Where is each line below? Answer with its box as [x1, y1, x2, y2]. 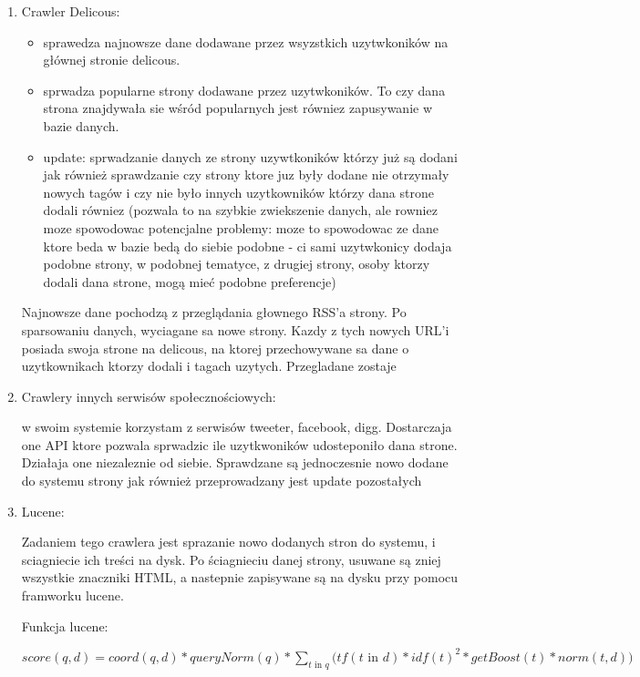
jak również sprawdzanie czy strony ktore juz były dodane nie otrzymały [43, 165, 449, 184]
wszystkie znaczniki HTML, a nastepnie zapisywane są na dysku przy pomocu [21, 568, 459, 587]
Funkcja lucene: [21, 616, 108, 635]
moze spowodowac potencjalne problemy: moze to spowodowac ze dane [43, 218, 439, 237]
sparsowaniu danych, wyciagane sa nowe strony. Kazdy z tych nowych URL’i [21, 320, 449, 339]
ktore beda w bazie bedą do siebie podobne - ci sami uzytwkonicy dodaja [43, 236, 452, 255]
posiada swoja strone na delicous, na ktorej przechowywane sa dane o [21, 338, 409, 357]
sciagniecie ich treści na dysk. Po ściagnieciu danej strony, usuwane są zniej [21, 549, 441, 569]
